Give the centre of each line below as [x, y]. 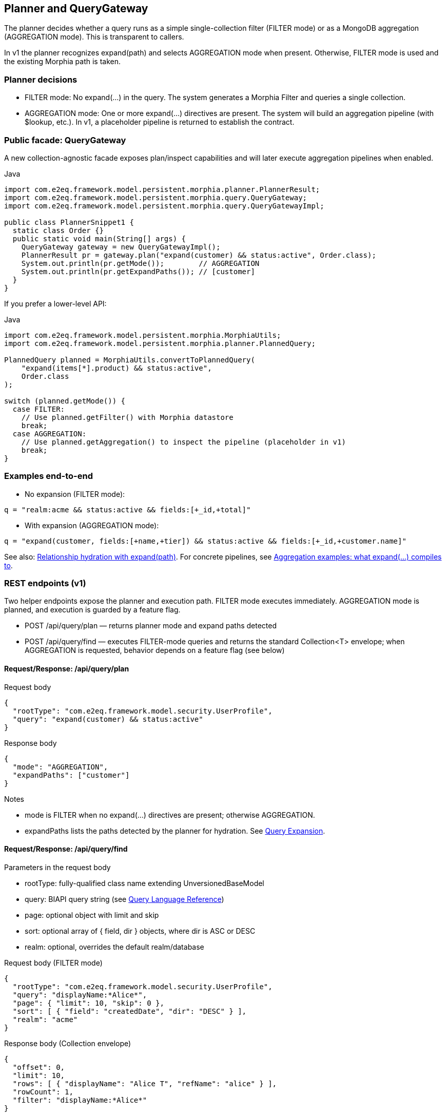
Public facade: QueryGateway [65, 140]
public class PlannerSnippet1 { [69, 222]
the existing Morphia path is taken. [62, 62]
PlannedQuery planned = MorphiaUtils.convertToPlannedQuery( [130, 360]
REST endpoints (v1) [45, 583]
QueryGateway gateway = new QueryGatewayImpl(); [121, 247]
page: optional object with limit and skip [92, 915]
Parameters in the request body [57, 867]
